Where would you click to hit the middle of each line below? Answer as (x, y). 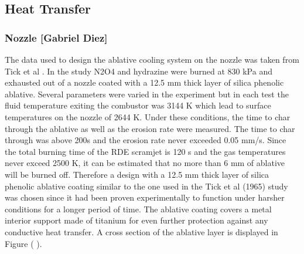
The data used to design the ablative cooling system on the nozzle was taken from (152, 59)
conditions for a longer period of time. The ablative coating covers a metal (138, 209)
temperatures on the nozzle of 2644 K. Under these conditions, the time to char (148, 116)
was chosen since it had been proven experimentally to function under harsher (145, 197)
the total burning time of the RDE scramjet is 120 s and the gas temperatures (145, 151)
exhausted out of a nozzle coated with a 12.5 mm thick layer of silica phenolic (144, 82)
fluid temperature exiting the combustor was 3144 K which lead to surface (138, 105)
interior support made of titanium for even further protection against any (136, 220)
